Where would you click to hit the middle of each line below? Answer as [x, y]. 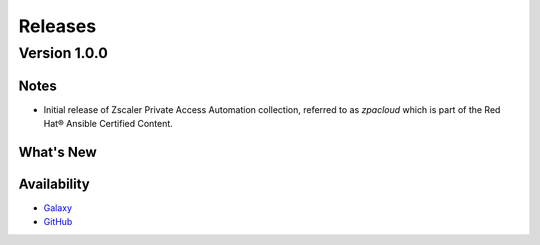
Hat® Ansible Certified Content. [108, 124]
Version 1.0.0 [63, 53]
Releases [57, 26]
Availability [54, 183]
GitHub [58, 222]
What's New [57, 151]
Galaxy [58, 208]
